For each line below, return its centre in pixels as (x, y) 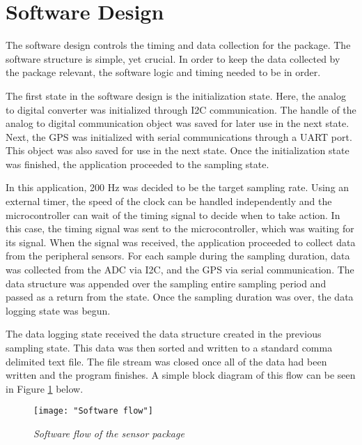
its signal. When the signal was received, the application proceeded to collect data (181, 242)
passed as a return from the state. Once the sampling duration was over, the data (180, 297)
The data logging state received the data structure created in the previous (164, 334)
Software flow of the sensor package (109, 433)
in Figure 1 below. (45, 388)
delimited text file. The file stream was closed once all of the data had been (166, 361)
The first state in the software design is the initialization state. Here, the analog (176, 95)
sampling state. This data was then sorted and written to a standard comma (169, 347)
